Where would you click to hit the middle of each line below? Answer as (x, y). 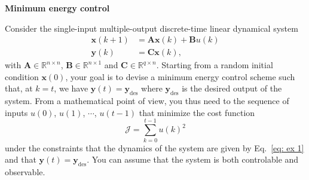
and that (21, 159)
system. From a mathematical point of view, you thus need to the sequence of (147, 101)
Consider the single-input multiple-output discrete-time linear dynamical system (152, 28)
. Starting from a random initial (215, 65)
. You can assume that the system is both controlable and (193, 159)
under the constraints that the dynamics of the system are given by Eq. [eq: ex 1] (154, 147)
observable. (25, 171)
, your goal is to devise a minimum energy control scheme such (180, 76)
